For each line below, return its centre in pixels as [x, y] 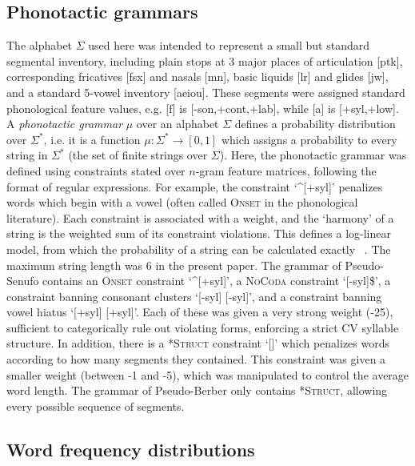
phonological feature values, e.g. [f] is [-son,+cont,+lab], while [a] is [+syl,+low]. [203, 108]
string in [27, 155]
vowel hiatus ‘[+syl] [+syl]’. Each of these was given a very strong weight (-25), [200, 312]
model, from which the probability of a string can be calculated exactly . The [199, 249]
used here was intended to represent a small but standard [229, 45]
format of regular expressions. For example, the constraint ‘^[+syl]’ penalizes [195, 186]
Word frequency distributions [131, 449]
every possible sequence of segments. [96, 406]
